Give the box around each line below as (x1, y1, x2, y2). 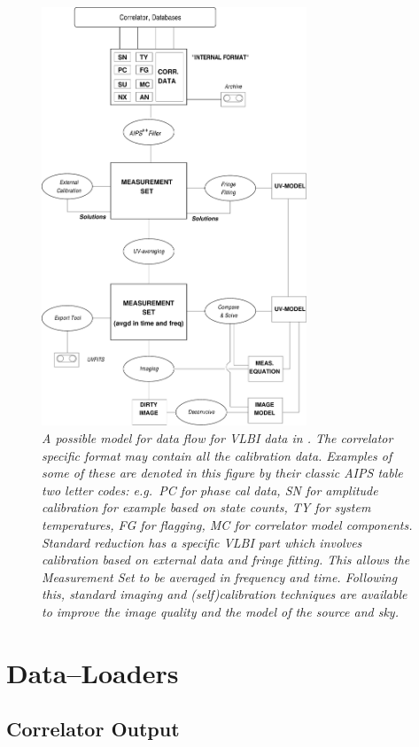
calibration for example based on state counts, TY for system (42, 498, 371, 517)
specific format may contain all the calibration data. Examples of (42, 446, 392, 464)
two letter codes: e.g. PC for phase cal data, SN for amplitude (42, 480, 378, 499)
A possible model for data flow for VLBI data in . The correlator (42, 429, 393, 447)
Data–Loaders (6, 654, 179, 690)
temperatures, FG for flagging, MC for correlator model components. (42, 516, 413, 533)
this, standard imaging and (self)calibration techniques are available (42, 585, 407, 603)
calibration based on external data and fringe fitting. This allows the (42, 550, 410, 569)
